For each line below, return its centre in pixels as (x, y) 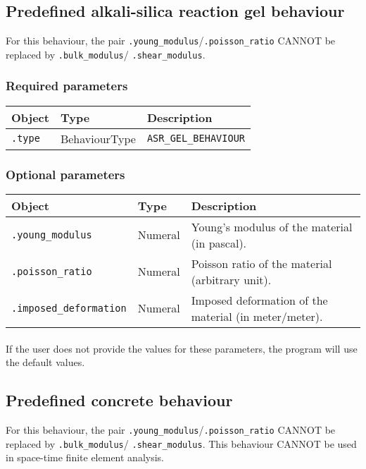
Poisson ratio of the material (261, 263)
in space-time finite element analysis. (85, 457)
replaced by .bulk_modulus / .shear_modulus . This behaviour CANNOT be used (181, 443)
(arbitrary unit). (231, 279)
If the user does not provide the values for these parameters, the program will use (182, 348)
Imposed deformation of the (259, 300)
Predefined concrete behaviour (119, 400)
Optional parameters (65, 174)
